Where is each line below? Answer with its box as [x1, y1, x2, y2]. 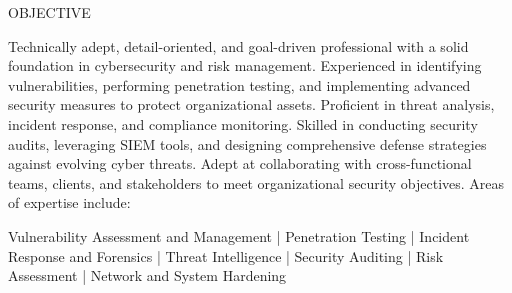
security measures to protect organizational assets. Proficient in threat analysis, [8, 94, 495, 115]
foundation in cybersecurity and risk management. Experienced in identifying [8, 55, 482, 76]
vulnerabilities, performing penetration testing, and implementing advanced [8, 74, 471, 95]
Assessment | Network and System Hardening [8, 265, 287, 286]
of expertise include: [8, 192, 131, 213]
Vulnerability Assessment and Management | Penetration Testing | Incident [8, 225, 470, 246]
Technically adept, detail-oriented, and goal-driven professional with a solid [8, 35, 469, 56]
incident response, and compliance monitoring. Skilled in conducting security [8, 113, 478, 134]
